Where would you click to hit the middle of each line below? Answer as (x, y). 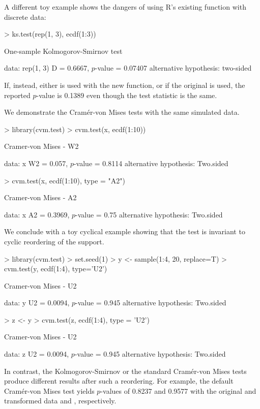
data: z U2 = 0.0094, (37, 354)
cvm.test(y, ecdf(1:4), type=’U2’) (56, 269)
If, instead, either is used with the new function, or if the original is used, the (125, 85)
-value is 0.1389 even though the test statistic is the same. (127, 95)
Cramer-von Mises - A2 (40, 197)
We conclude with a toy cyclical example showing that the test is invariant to (125, 231)
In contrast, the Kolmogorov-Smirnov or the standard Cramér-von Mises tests (125, 371)
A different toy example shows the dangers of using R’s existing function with (125, 7)
